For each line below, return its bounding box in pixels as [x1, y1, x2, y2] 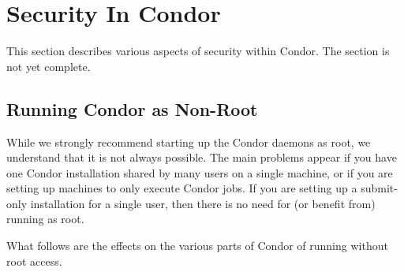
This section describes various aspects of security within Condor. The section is [6, 43, 390, 59]
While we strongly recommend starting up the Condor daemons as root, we [6, 133, 371, 150]
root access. [6, 252, 62, 269]
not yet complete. [6, 58, 91, 74]
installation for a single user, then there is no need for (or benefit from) [30, 195, 376, 211]
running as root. [6, 211, 84, 227]
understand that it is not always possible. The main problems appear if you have [6, 149, 397, 166]
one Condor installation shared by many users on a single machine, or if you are [6, 164, 393, 181]
